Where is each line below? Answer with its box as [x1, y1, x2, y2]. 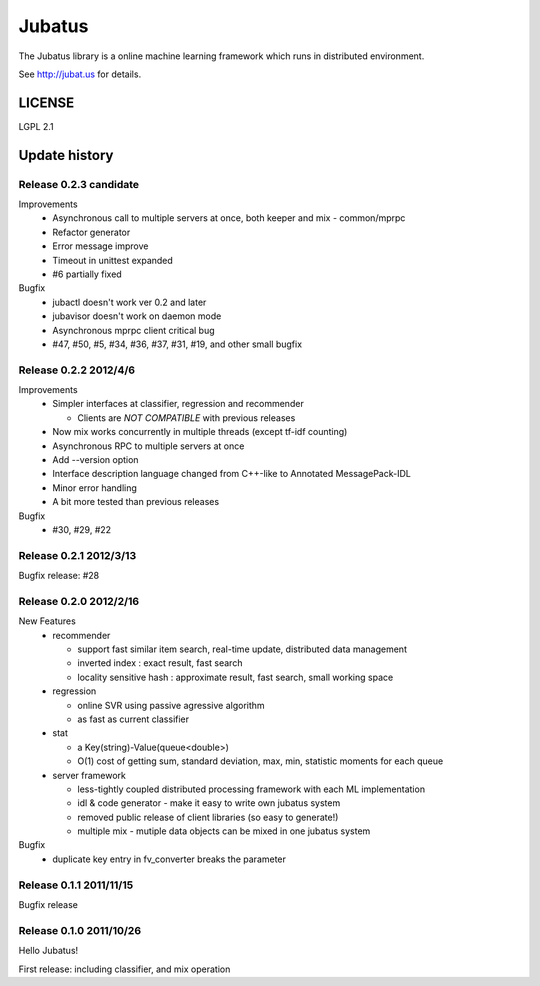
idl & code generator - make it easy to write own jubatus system [77, 797, 341, 809]
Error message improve [52, 240, 149, 252]
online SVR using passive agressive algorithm [77, 699, 265, 711]
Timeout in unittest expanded [52, 254, 174, 266]
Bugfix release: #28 [18, 570, 100, 582]
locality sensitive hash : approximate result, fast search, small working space [77, 671, 394, 683]
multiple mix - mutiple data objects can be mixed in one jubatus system [77, 825, 371, 837]
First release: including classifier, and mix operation [18, 963, 231, 975]
